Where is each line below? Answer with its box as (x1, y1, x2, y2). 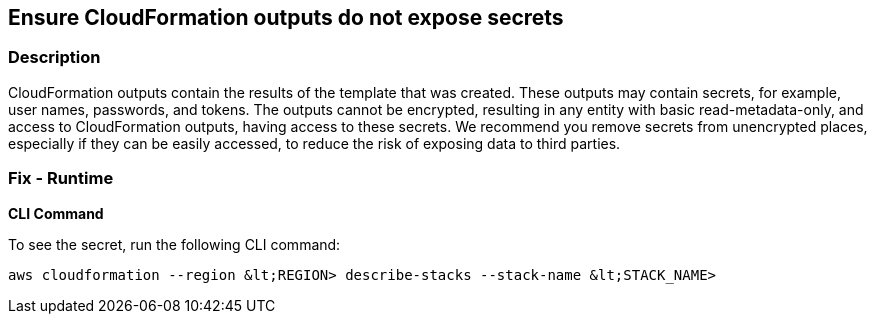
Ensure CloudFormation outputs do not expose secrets (8, 5, 564, 30)
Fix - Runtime (8, 168, 114, 189)
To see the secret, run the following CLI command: (8, 235, 341, 253)
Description (8, 47, 101, 68)
